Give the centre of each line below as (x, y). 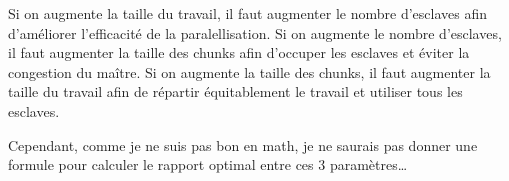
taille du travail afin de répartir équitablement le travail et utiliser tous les (235, 91)
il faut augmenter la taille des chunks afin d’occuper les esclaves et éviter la (239, 52)
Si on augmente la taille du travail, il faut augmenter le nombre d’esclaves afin (247, 13)
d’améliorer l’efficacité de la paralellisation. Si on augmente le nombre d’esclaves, (255, 32)
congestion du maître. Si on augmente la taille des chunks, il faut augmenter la (249, 71)
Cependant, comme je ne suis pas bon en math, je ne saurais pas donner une (243, 144)
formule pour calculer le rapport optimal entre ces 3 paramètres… (208, 164)
